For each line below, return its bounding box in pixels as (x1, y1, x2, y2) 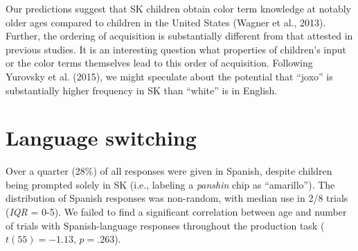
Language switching (6, 123, 197, 152)
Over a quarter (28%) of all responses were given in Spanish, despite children (6, 164, 332, 178)
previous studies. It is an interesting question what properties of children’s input (6, 42, 347, 56)
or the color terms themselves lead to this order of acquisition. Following (6, 55, 313, 70)
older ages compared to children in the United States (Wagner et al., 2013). (6, 15, 326, 29)
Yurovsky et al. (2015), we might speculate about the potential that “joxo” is (6, 69, 333, 83)
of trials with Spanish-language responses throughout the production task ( (6, 218, 325, 232)
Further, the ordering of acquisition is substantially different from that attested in (6, 28, 353, 43)
